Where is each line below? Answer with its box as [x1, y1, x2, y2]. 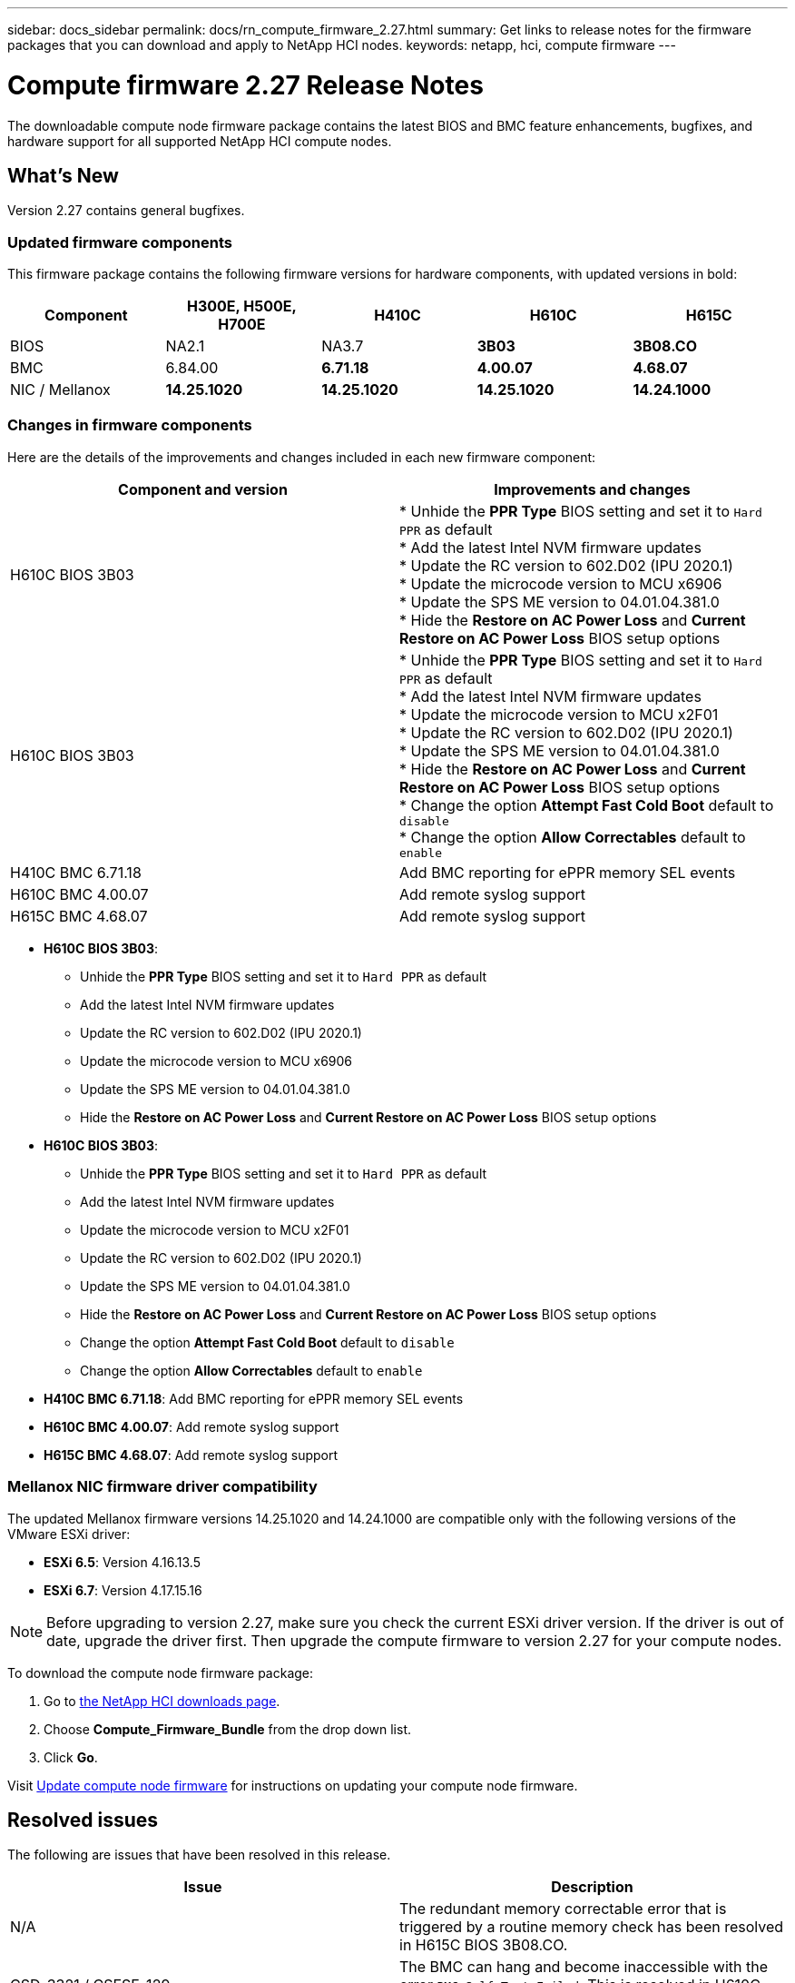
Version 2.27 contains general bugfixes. [7, 202, 245, 219]
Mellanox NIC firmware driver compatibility [7, 1477, 318, 1496]
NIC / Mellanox [10, 380, 111, 400]
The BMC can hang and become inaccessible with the [399, 1958, 768, 1977]
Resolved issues [7, 1809, 159, 1832]
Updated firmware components [7, 232, 232, 252]
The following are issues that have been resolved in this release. [7, 1847, 391, 1863]
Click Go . [44, 1749, 98, 1765]
